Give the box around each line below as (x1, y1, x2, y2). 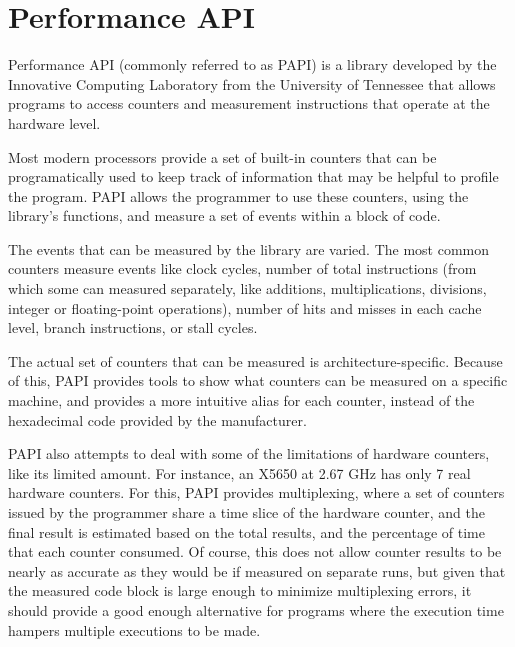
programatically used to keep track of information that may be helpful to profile (8, 166, 499, 187)
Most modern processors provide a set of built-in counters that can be (8, 146, 437, 167)
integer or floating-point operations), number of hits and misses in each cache (8, 297, 482, 318)
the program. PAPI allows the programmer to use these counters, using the (8, 185, 469, 206)
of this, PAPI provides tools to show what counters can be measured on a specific (8, 370, 508, 391)
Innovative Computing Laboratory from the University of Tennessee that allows (8, 73, 496, 94)
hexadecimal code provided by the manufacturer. (8, 409, 307, 430)
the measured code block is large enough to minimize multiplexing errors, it (8, 580, 472, 601)
